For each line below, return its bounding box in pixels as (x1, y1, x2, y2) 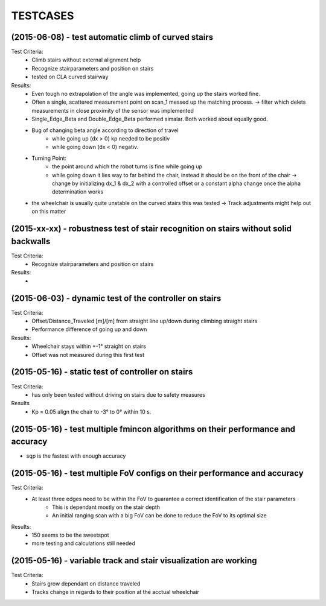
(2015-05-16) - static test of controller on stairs (11, 367, 193, 377)
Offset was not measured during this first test (31, 351, 145, 358)
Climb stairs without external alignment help (31, 56, 141, 63)
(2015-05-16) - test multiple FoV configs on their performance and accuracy (11, 468, 304, 479)
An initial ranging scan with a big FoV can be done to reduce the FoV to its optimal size (52, 512, 267, 519)
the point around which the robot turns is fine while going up (52, 163, 202, 170)
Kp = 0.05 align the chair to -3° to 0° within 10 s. (31, 408, 152, 415)
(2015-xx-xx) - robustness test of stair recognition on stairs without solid (11, 223, 292, 233)
